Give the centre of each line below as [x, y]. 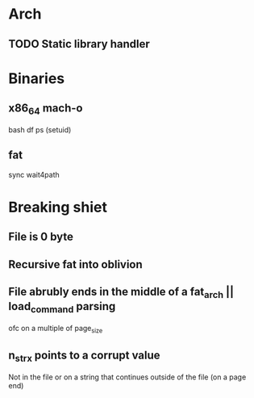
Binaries [37, 78]
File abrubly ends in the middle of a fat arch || [121, 293]
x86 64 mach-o [46, 109]
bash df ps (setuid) [40, 129]
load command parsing [62, 308]
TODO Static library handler [79, 44]
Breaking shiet [58, 207]
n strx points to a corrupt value [84, 356]
